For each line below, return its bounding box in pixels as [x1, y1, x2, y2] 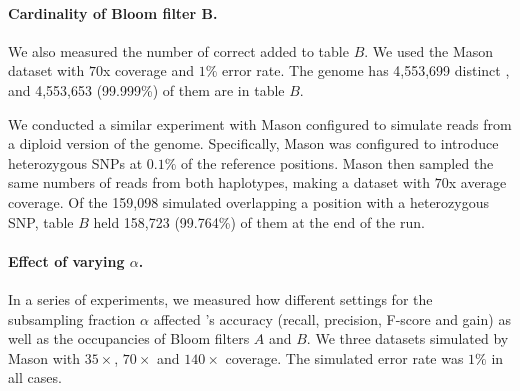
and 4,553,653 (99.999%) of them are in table [8, 79, 285, 100]
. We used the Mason [364, 40, 494, 61]
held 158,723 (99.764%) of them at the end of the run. [93, 211, 425, 232]
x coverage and [102, 60, 194, 81]
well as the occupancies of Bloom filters [8, 328, 250, 349]
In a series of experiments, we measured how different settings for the [8, 288, 433, 309]
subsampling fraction [8, 308, 136, 329]
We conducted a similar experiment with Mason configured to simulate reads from [8, 113, 512, 134]
